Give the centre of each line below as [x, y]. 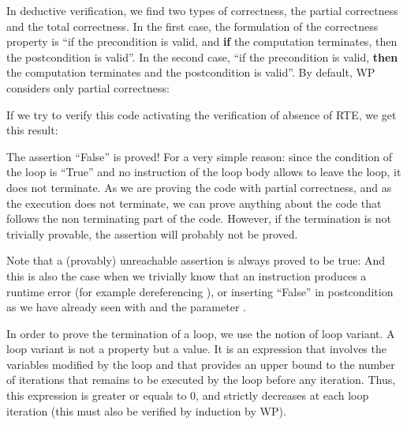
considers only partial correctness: [88, 87]
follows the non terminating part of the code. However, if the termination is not [199, 218]
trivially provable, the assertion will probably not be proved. [152, 233]
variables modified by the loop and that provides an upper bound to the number [201, 364]
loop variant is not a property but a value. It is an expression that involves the [196, 349]
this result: [32, 130]
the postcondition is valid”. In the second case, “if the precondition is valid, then [202, 56]
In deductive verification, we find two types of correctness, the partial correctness [202, 10]
